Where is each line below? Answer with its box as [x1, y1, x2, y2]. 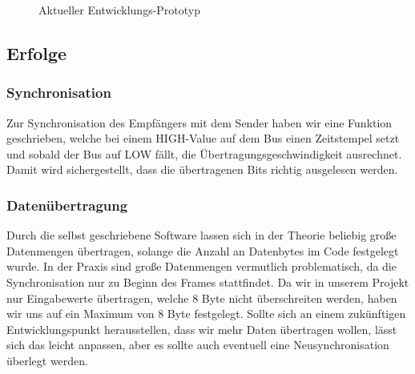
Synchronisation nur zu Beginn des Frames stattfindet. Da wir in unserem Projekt [6, 273, 409, 290]
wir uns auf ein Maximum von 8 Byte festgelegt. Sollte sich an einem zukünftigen [6, 305, 406, 322]
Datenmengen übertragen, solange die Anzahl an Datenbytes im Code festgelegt [6, 242, 399, 259]
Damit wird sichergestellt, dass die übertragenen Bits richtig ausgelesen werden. [6, 161, 398, 178]
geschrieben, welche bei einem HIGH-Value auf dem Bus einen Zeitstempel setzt [6, 130, 400, 147]
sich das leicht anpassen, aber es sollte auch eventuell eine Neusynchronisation [6, 336, 389, 353]
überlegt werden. [6, 352, 88, 368]
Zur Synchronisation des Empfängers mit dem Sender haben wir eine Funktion [6, 114, 393, 131]
